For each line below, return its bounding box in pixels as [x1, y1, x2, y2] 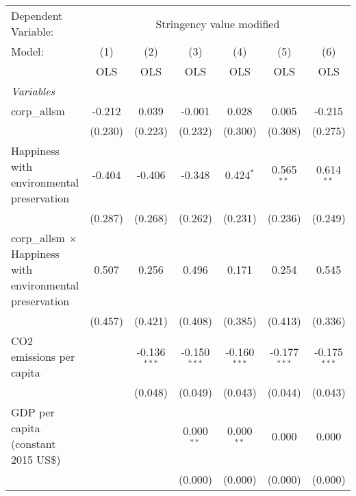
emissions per [11, 349, 75, 364]
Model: [11, 43, 44, 59]
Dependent [11, 8, 63, 23]
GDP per [11, 404, 55, 420]
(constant [11, 436, 56, 451]
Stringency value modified [155, 15, 280, 32]
